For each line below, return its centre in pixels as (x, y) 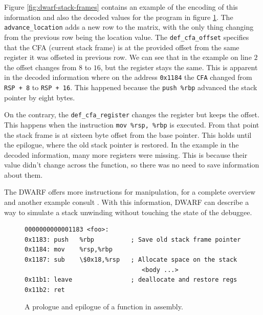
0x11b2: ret (45, 290)
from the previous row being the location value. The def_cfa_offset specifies (127, 37)
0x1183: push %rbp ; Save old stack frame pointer (133, 239)
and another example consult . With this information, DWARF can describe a (127, 202)
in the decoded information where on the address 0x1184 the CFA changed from (128, 77)
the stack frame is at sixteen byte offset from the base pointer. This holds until (128, 134)
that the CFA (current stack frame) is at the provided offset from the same (122, 47)
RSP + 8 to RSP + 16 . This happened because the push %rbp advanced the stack (131, 87)
